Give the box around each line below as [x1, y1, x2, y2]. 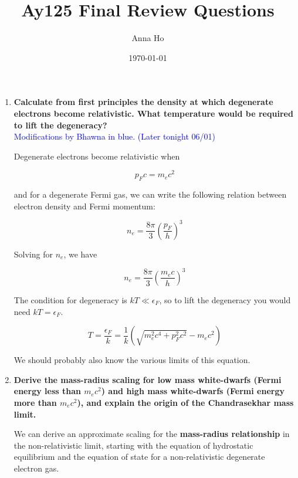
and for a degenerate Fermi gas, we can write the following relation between [13, 188, 287, 201]
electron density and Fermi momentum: [13, 199, 155, 212]
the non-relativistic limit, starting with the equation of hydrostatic [13, 439, 253, 451]
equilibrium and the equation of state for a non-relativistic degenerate [13, 450, 265, 463]
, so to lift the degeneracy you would [159, 293, 291, 306]
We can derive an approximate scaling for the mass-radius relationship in [13, 428, 290, 440]
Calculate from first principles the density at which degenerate [13, 96, 273, 108]
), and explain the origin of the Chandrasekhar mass [77, 396, 294, 408]
